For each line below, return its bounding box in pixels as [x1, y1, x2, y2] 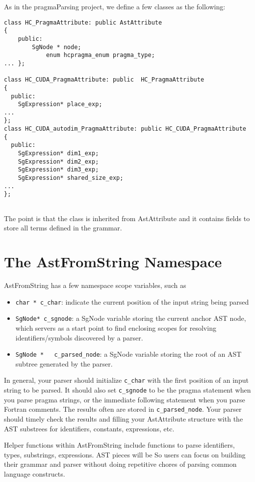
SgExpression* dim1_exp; [18, 150, 99, 157]
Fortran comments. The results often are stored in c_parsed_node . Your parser [4, 404, 242, 414]
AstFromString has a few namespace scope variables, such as [4, 280, 186, 290]
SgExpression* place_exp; [18, 101, 102, 108]
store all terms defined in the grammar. [4, 223, 122, 233]
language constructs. [4, 468, 65, 479]
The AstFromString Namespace [4, 252, 222, 272]
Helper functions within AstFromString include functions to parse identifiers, [4, 440, 235, 450]
